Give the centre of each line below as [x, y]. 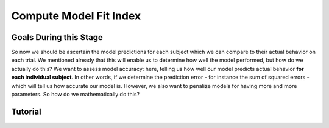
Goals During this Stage [57, 37]
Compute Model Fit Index [76, 16]
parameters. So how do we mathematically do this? [76, 95]
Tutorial [27, 111]
